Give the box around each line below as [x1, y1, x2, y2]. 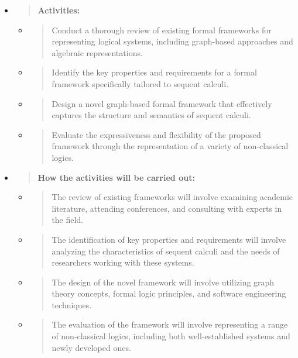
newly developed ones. [52, 341, 131, 353]
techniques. [52, 298, 92, 311]
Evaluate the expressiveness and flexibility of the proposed [52, 128, 261, 140]
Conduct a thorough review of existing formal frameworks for [52, 23, 272, 36]
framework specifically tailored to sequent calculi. [52, 77, 229, 89]
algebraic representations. [52, 46, 143, 58]
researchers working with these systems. [52, 256, 194, 268]
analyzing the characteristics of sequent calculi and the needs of [52, 245, 280, 257]
